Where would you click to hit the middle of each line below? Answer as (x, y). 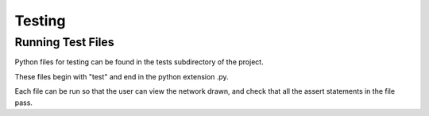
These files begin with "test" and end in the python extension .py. (122, 76)
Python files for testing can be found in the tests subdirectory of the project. (139, 62)
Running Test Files (64, 42)
